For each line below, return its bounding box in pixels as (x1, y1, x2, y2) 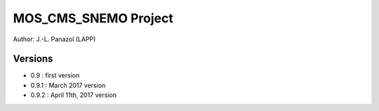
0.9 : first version (30, 71, 80, 80)
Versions (13, 53, 53, 65)
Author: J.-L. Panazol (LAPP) (13, 35, 96, 43)
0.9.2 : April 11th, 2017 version (30, 91, 117, 99)
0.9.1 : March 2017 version (30, 81, 106, 89)
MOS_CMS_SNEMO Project (13, 10, 173, 26)
